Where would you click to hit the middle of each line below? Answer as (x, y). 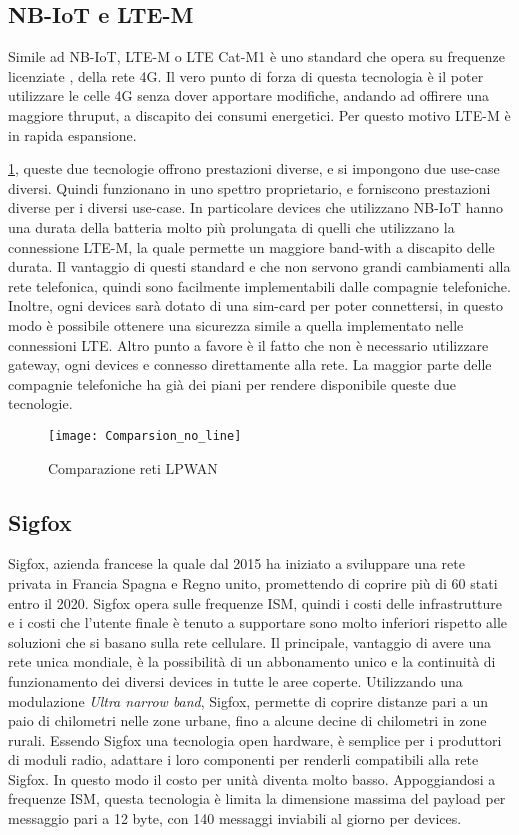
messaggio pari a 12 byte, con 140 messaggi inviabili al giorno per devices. (235, 818)
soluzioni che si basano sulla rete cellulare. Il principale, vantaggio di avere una (250, 641)
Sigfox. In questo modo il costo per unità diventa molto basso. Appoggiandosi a (252, 778)
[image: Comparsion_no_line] (145, 435)
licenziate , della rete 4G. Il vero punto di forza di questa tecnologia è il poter (246, 75)
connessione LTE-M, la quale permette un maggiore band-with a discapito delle (251, 246)
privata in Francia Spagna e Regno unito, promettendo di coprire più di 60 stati (253, 582)
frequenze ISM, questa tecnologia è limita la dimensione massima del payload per (257, 798)
